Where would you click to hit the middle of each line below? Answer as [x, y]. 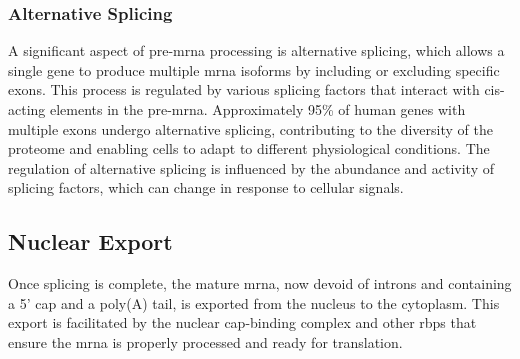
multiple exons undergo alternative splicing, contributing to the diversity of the [250, 128]
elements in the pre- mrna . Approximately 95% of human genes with [257, 109]
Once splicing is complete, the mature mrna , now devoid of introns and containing [260, 283]
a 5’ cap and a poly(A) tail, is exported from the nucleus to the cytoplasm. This [254, 302]
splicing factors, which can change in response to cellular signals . [206, 187]
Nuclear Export [90, 241]
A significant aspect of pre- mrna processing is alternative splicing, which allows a [256, 50]
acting [27, 109]
